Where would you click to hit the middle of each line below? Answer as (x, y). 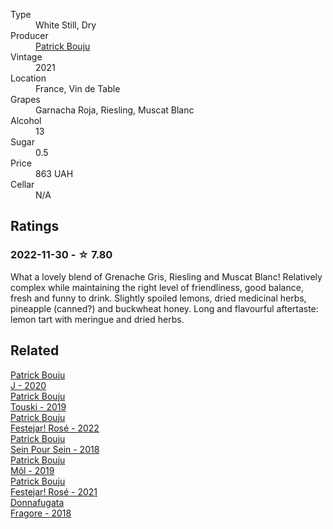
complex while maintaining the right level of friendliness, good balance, (157, 287)
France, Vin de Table (78, 88)
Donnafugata (37, 502)
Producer (29, 35)
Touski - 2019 (38, 406)
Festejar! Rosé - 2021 (54, 491)
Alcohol (26, 120)
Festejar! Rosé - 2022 (55, 428)
